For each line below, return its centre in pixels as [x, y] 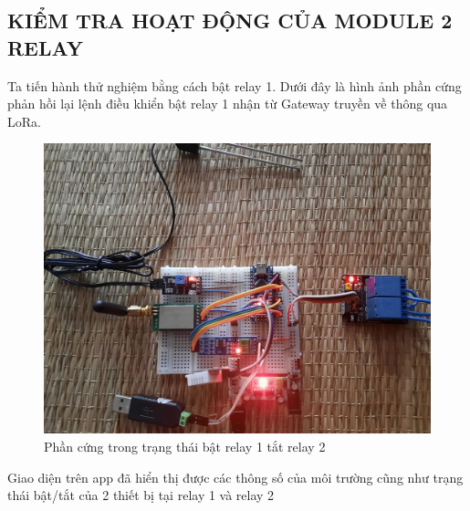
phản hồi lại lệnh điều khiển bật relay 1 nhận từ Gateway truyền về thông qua [228, 104]
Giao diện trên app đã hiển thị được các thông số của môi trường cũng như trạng [235, 477]
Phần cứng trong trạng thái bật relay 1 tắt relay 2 [185, 446]
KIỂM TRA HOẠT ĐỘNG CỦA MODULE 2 [230, 21]
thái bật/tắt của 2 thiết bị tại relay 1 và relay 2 [141, 495]
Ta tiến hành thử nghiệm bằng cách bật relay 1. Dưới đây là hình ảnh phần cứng [235, 85]
